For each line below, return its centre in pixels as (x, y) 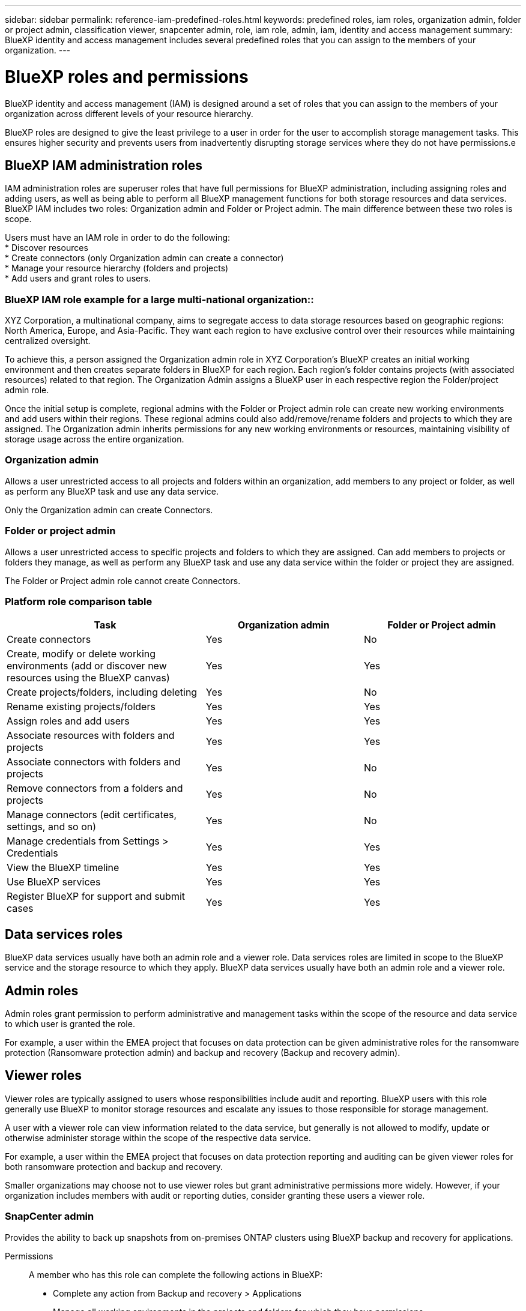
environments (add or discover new (87, 666)
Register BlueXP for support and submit (96, 897)
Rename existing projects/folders (81, 707)
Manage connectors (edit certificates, (92, 815)
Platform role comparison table (79, 601)
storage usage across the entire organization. (95, 439)
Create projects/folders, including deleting (102, 692)
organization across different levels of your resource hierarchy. (129, 113)
